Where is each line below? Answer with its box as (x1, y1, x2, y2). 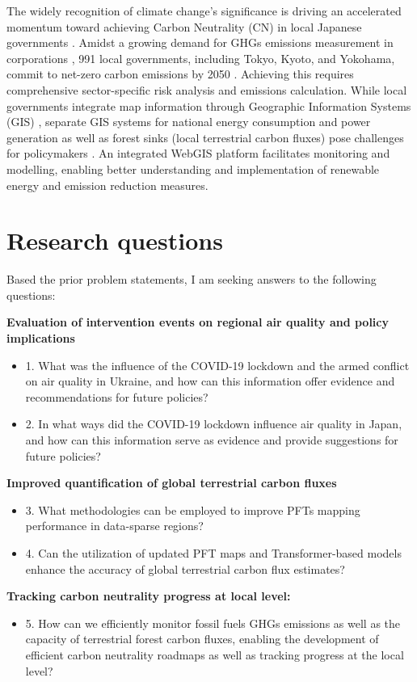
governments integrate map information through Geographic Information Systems (6, 97, 411, 114)
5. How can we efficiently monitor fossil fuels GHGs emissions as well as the (25, 614, 401, 631)
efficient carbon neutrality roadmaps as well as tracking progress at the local (25, 646, 404, 663)
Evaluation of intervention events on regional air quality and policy (6, 314, 389, 330)
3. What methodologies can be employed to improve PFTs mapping (25, 501, 360, 518)
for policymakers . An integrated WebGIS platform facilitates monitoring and (6, 145, 390, 162)
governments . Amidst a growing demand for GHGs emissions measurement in (6, 34, 394, 51)
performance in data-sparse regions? (25, 517, 204, 534)
